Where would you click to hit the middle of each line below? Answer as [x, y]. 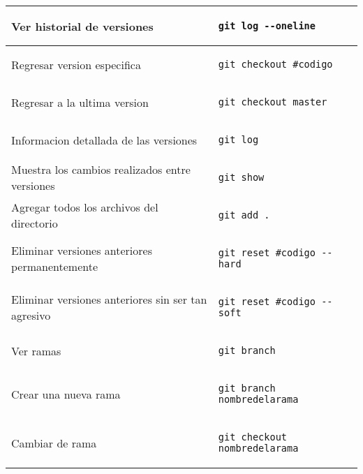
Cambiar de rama [54, 443]
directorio [35, 223]
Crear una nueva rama [66, 394]
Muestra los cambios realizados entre [101, 169]
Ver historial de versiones [82, 26]
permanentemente [55, 266]
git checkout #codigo [275, 64]
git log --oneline [267, 26]
